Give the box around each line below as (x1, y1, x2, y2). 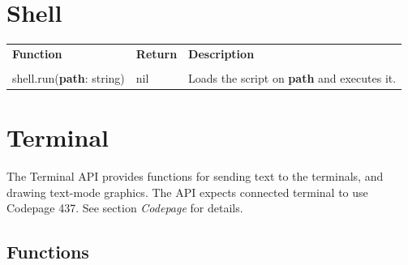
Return (135, 45, 178, 62)
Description (188, 45, 255, 62)
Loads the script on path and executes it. (188, 69, 397, 86)
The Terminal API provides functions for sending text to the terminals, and (6, 168, 384, 185)
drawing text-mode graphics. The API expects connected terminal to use (6, 183, 368, 200)
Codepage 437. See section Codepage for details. (6, 199, 243, 216)
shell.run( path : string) (12, 69, 125, 86)
